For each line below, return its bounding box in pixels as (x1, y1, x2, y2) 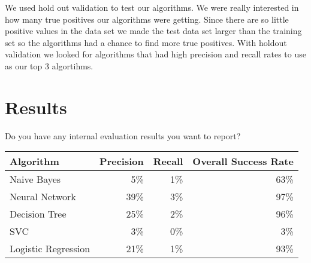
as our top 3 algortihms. (5, 59, 93, 72)
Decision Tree (10, 207, 67, 221)
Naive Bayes (10, 172, 61, 186)
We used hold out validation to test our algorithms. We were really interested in (5, 1, 299, 13)
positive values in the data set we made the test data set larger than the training (5, 25, 302, 37)
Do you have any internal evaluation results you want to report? (5, 129, 241, 142)
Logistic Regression (10, 241, 90, 256)
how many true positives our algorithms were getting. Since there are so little (5, 13, 289, 25)
